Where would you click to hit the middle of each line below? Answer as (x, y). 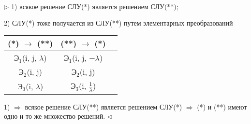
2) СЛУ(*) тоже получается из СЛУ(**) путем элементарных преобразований (118, 22)
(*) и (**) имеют (222, 106)
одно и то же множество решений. (55, 116)
